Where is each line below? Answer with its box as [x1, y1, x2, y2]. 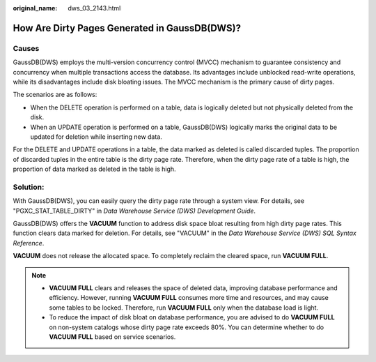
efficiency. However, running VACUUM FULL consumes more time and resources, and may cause [49, 294, 329, 302]
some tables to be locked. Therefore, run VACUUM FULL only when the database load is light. [49, 303, 319, 312]
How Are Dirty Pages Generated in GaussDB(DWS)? [13, 22, 242, 34]
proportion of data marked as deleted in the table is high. [13, 165, 177, 174]
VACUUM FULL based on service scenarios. [49, 332, 176, 341]
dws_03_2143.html [68, 4, 121, 12]
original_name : [13, 4, 58, 12]
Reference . [13, 239, 45, 247]
